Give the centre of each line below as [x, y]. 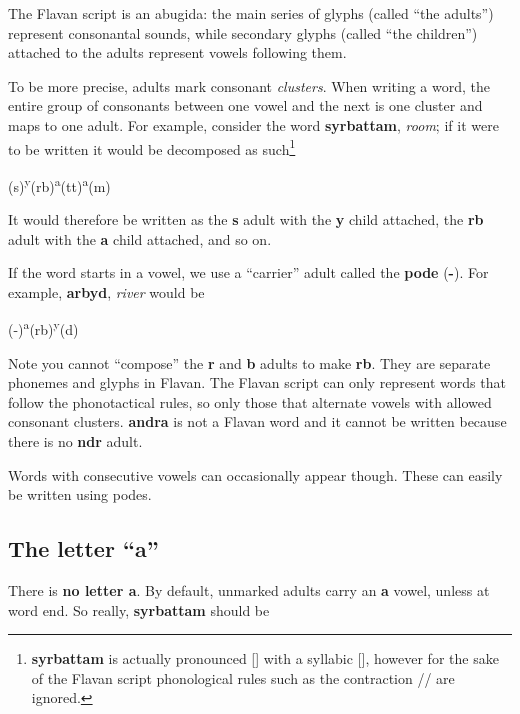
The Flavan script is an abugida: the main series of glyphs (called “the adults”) [251, 13]
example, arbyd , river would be [106, 291]
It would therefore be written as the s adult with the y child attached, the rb [246, 219]
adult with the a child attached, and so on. [140, 238]
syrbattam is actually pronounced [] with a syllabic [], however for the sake [265, 658]
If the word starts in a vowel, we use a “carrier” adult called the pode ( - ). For [248, 272]
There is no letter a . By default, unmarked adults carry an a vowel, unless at [249, 590]
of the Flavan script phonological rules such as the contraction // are [243, 677]
